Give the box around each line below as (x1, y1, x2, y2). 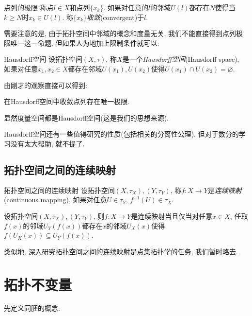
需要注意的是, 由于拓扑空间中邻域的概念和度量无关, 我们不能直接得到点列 (4, 28, 236, 38)
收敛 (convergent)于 (86, 12, 144, 22)
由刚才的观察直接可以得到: (4, 80, 87, 90)
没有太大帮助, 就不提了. (10, 138, 85, 148)
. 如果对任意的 (103, 2, 149, 12)
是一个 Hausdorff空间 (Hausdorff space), (122, 54, 239, 64)
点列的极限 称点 (4, 2, 54, 12)
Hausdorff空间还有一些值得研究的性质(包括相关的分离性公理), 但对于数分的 (4, 129, 239, 139)
